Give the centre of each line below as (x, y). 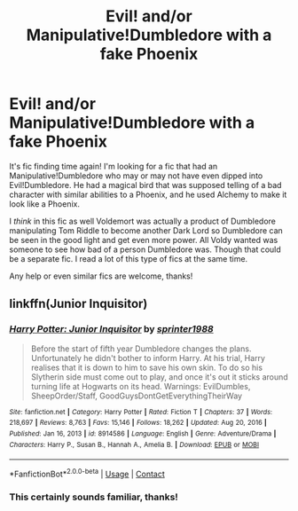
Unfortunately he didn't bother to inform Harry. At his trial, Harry (148, 358)
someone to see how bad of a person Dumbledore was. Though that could (145, 249)
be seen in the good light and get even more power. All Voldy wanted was (144, 240)
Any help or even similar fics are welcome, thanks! (101, 276)
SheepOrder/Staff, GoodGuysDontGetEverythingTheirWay (136, 396)
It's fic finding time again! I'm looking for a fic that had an (114, 166)
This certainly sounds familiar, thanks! (94, 497)
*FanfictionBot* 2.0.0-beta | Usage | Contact (87, 473)
